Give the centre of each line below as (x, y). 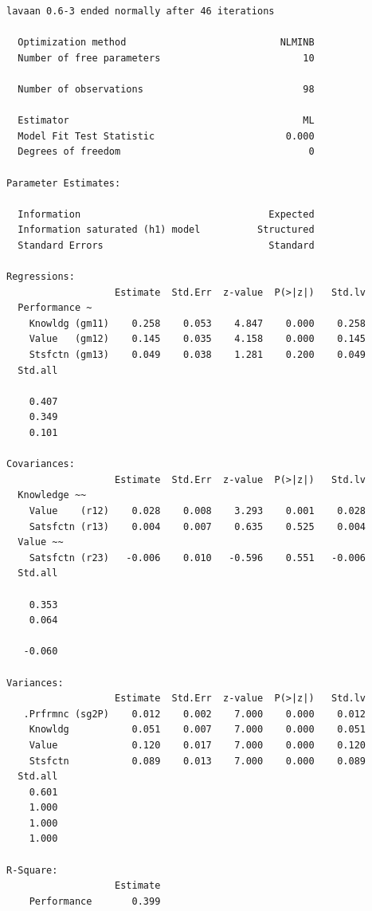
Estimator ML (166, 121)
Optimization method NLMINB (166, 43)
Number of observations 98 (166, 89)
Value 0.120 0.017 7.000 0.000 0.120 (198, 745)
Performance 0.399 (95, 901)
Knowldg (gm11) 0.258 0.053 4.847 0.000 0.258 (198, 323)
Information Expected (166, 214)
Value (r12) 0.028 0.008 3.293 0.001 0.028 (198, 511)
